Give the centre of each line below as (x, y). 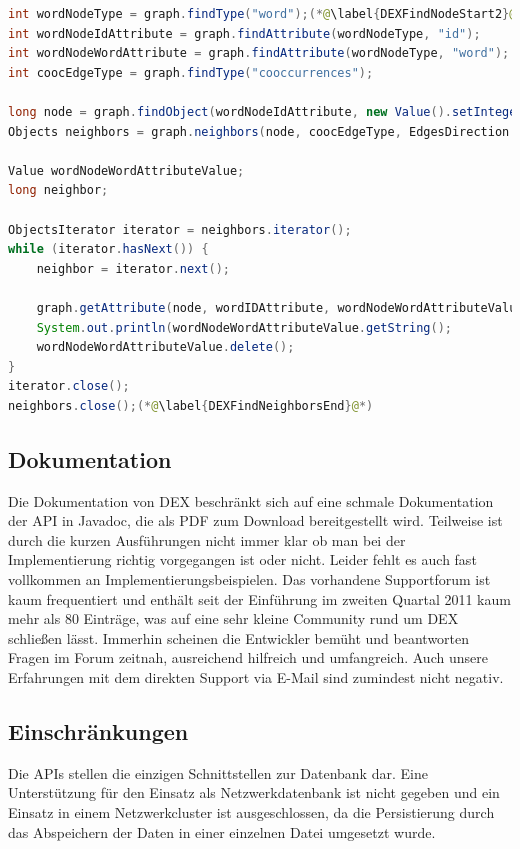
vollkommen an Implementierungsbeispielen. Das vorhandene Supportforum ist (249, 579)
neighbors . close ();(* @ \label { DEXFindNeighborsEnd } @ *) (191, 405)
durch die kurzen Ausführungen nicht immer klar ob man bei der (207, 539)
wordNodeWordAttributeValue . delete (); (165, 347)
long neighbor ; (58, 190)
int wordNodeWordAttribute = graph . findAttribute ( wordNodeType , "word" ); (259, 53)
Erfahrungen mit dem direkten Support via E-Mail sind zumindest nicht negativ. (256, 677)
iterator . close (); (69, 386)
